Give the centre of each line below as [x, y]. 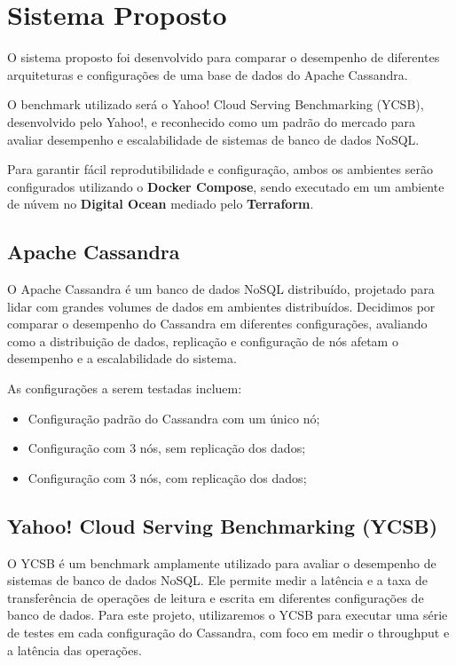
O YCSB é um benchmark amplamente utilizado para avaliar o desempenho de [222, 562]
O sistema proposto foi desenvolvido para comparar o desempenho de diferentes [224, 57]
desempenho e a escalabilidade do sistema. [122, 358]
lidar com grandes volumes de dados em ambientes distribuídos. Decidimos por [221, 306]
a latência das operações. [75, 649]
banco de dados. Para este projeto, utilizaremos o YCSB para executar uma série [228, 615]
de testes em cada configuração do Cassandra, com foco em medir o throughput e [228, 632]
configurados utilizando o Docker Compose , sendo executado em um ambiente [226, 186]
